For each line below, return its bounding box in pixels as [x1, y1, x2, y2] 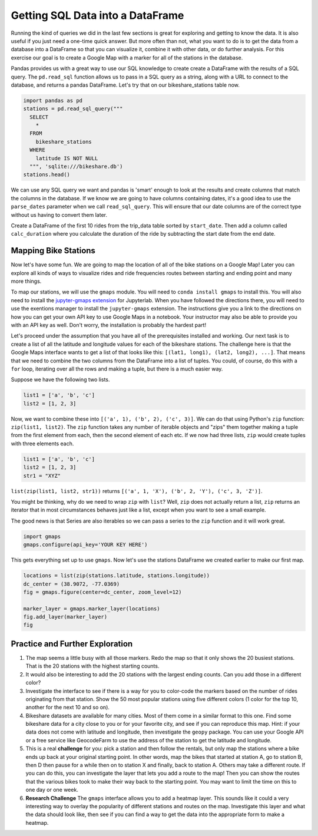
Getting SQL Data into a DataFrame [11, 9, 184, 22]
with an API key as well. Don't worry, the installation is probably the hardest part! [11, 321, 206, 328]
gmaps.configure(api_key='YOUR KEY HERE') [23, 541, 148, 548]
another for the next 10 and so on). [25, 704, 110, 711]
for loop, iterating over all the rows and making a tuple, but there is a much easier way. [11, 365, 223, 372]
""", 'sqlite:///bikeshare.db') [29, 163, 123, 170]
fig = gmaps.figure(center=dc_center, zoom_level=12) [23, 589, 182, 595]
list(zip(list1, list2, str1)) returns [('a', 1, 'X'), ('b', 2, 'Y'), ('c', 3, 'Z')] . [11, 487, 263, 494]
